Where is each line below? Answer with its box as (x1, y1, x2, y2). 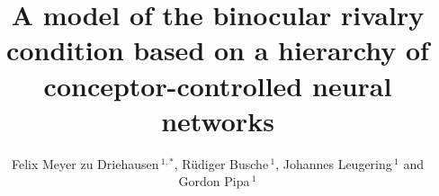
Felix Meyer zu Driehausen (11, 154, 159, 173)
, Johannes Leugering (275, 154, 392, 173)
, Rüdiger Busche (174, 154, 269, 173)
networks (161, 102, 274, 138)
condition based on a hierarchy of (6, 31, 429, 68)
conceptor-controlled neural (43, 67, 392, 103)
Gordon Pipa (178, 172, 250, 191)
